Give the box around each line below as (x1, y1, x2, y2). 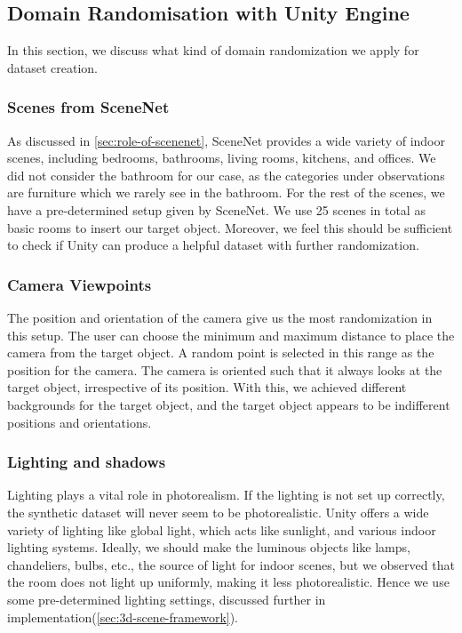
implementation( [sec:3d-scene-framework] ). (7, 607, 239, 626)
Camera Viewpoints (7, 273, 152, 295)
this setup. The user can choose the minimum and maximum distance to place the (7, 325, 455, 344)
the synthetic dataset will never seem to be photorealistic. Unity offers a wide (7, 502, 429, 521)
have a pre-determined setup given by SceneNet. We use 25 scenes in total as (7, 200, 426, 219)
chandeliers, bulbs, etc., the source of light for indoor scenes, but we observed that (7, 555, 455, 573)
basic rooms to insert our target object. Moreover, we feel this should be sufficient (7, 218, 453, 236)
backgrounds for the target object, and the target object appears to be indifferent (7, 395, 450, 413)
